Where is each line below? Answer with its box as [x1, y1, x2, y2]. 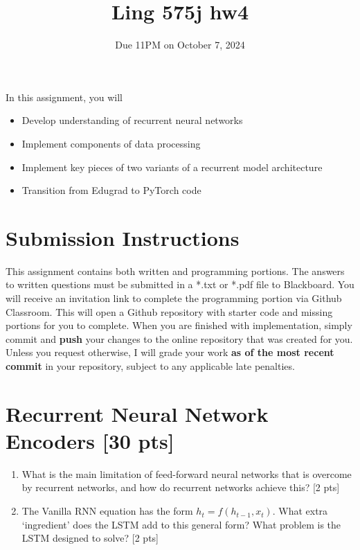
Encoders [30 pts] [6, 426, 174, 454]
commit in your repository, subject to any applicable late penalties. [6, 358, 295, 373]
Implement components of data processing [21, 136, 201, 150]
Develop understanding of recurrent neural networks [21, 113, 243, 127]
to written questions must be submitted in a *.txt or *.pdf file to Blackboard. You [6, 277, 354, 292]
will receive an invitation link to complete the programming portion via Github [6, 291, 342, 305]
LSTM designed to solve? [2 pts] [21, 531, 159, 545]
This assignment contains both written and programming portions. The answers [6, 263, 345, 278]
